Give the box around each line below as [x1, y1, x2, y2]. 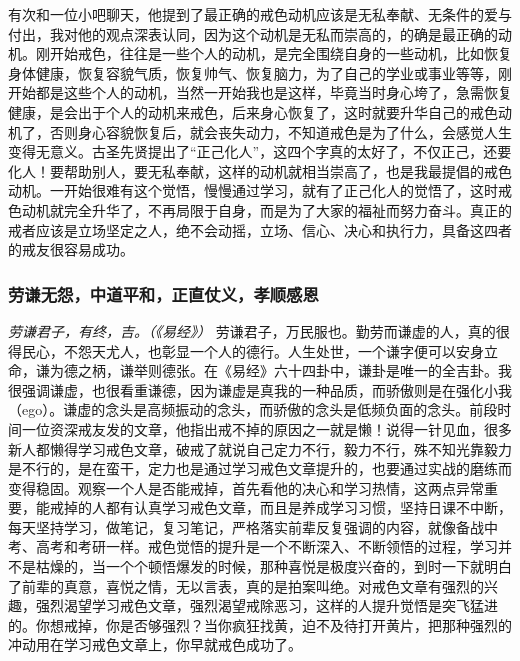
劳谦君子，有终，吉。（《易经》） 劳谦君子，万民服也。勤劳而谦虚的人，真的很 [8, 320, 510, 341]
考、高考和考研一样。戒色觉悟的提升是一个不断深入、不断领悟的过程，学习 [8, 536, 498, 557]
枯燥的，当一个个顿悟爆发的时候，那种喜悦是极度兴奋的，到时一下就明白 [35, 556, 512, 577]
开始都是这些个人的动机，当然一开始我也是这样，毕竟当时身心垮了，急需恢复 [8, 82, 512, 103]
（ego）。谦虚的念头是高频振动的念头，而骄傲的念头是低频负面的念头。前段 [8, 399, 498, 420]
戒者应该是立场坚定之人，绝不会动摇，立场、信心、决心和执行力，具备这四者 [8, 219, 512, 240]
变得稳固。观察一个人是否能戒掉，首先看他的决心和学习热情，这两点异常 [8, 477, 484, 498]
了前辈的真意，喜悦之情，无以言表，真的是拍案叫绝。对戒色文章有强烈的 [8, 575, 484, 596]
